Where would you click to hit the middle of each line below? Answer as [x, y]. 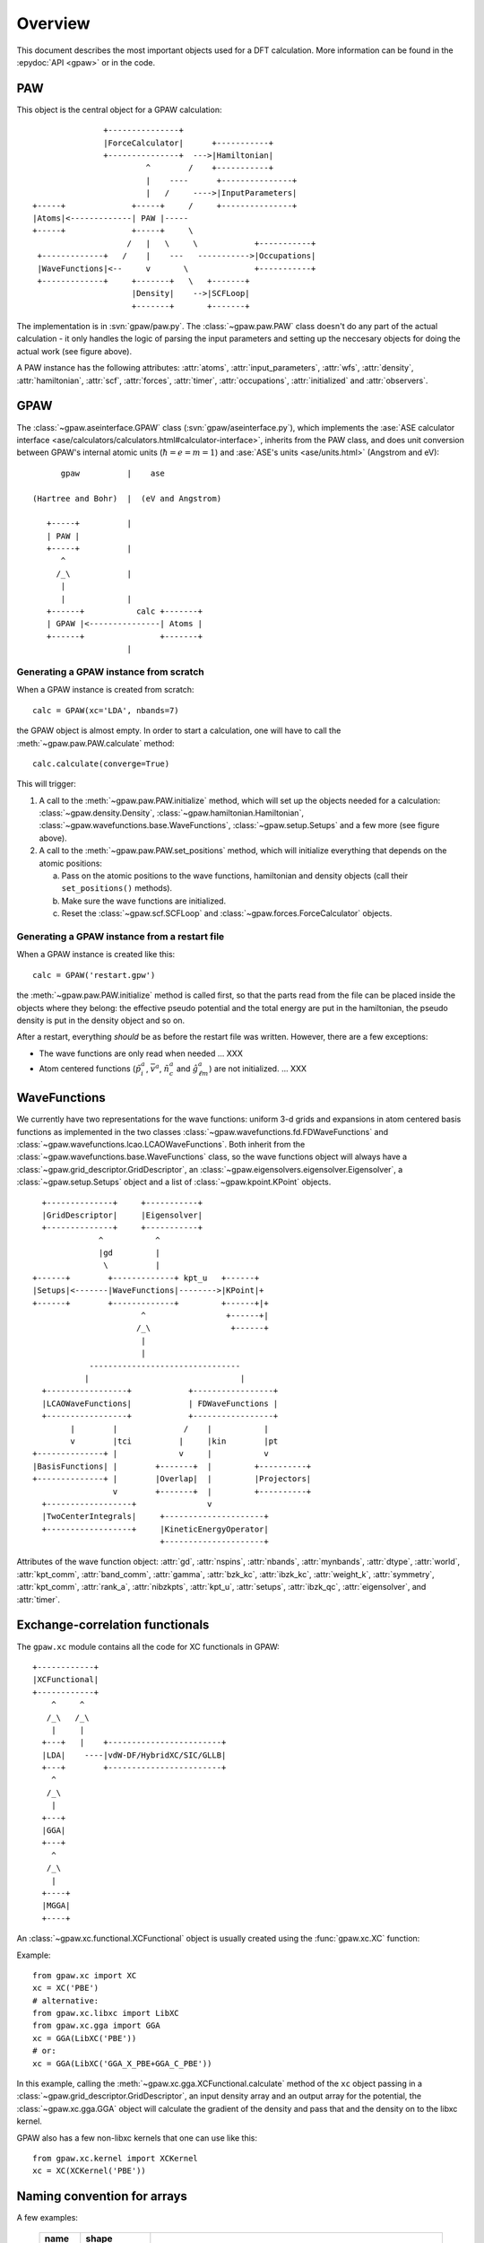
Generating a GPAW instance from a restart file [121, 936]
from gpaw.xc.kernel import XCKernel [116, 2158]
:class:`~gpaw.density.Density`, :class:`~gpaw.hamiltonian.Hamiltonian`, [172, 813]
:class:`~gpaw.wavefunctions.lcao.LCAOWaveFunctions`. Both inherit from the [161, 1144]
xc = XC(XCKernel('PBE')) [90, 2171]
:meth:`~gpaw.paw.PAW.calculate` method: [95, 743]
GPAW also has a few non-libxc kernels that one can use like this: [137, 2138]
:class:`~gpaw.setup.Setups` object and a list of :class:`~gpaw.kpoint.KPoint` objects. [174, 1182]
